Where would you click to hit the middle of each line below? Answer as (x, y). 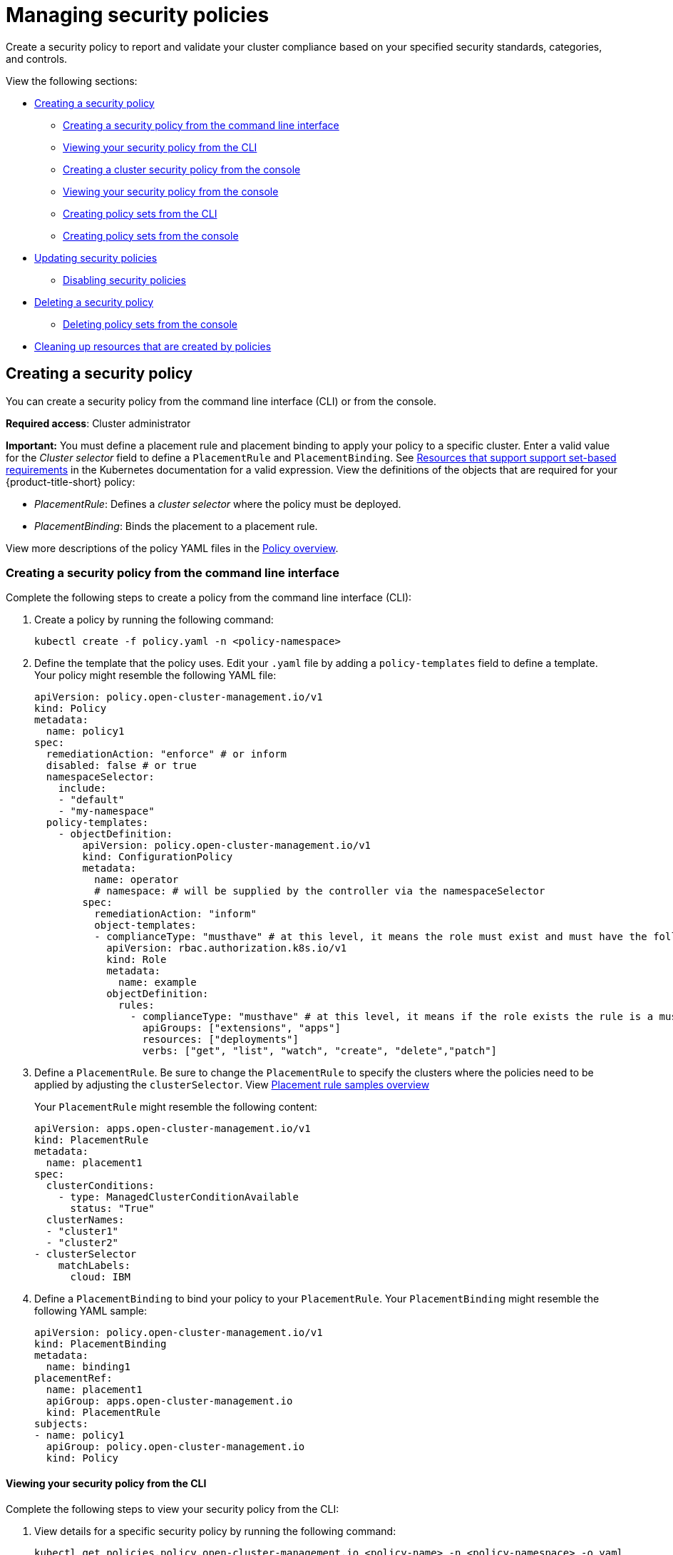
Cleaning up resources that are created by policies (153, 346)
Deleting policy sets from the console (150, 324)
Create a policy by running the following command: (154, 620)
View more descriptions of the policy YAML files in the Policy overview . (172, 548)
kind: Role (137, 960)
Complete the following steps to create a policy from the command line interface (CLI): (209, 598)
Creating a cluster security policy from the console (182, 169)
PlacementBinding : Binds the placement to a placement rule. (176, 526)
